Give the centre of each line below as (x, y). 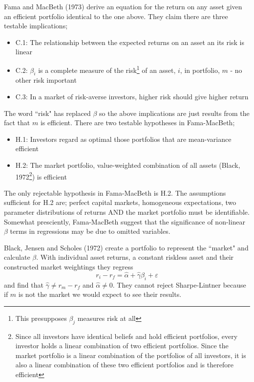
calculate (17, 257)
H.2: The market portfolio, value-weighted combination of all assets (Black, (128, 165)
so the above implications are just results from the (174, 113)
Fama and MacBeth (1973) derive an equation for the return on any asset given (123, 6)
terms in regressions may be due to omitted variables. (90, 231)
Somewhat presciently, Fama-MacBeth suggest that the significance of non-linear (125, 221)
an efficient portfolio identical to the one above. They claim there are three (116, 16)
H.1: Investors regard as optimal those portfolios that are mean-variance (123, 139)
